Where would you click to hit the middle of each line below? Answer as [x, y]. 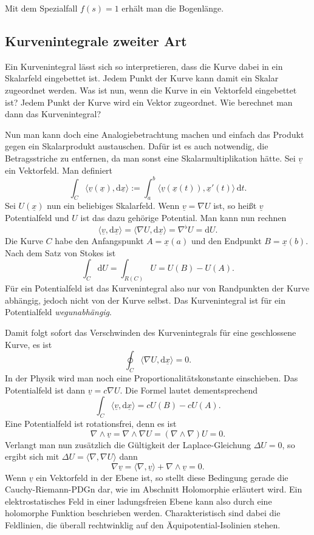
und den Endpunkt [226, 241]
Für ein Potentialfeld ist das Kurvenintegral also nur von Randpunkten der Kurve [157, 288]
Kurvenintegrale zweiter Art [96, 40]
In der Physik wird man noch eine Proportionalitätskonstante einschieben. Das [152, 377]
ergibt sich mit [32, 456]
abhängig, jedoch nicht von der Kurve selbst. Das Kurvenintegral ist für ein [145, 300]
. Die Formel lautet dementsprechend [189, 390]
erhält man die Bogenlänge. [173, 8]
